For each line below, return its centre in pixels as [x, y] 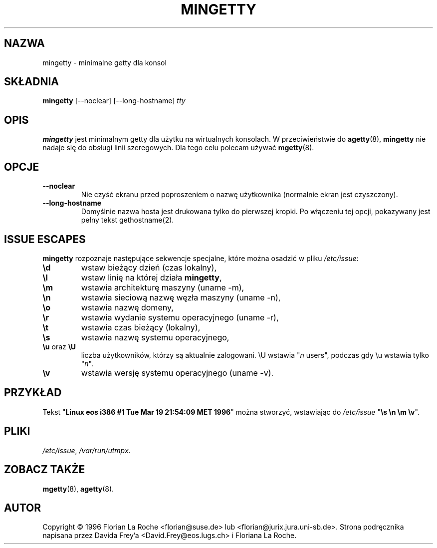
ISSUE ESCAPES [45, 239]
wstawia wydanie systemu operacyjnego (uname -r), [180, 317]
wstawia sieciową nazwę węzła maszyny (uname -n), [181, 297]
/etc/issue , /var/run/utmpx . [87, 450]
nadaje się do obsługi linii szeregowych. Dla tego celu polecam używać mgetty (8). [178, 148]
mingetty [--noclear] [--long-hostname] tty [114, 101]
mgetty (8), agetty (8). [78, 489]
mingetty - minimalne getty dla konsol [105, 62]
